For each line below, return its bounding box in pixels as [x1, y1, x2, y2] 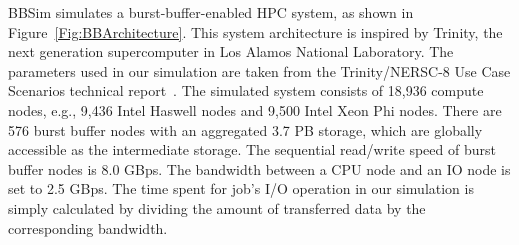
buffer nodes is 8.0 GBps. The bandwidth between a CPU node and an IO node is [8, 158, 511, 179]
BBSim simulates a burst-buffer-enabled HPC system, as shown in [8, 2, 414, 22]
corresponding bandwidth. [8, 217, 168, 238]
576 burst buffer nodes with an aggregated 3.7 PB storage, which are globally [8, 119, 483, 140]
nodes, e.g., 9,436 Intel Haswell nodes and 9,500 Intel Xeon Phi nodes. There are [8, 99, 502, 120]
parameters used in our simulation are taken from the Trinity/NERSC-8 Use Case [8, 60, 511, 81]
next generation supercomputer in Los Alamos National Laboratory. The [8, 41, 454, 62]
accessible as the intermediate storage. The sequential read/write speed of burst [8, 139, 496, 160]
